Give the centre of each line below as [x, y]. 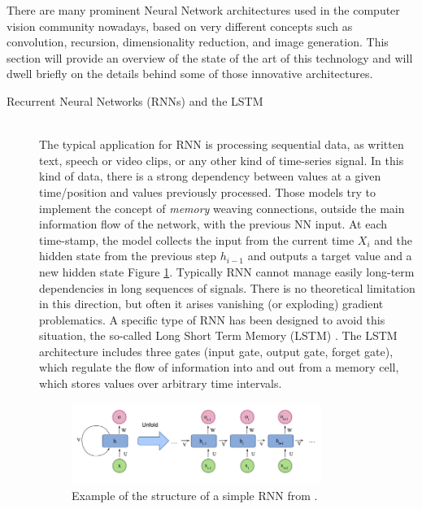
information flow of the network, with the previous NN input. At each [213, 224]
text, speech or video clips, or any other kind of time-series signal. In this [222, 160]
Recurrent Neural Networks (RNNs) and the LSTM [135, 100]
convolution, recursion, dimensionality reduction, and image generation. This [198, 42]
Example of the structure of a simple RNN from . [195, 496]
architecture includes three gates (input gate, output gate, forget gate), [216, 351]
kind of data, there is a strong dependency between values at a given [210, 176]
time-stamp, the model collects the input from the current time [197, 239]
